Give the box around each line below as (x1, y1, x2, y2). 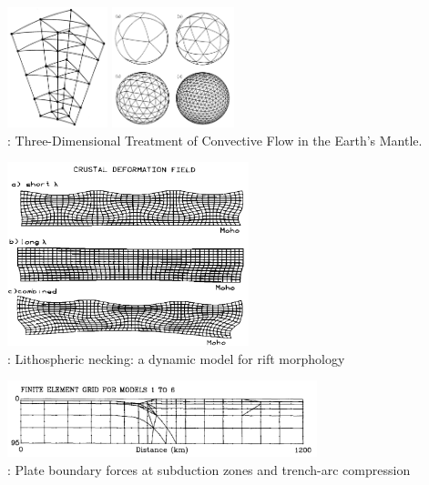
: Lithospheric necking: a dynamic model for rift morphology (7, 349, 345, 368)
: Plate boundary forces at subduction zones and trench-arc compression (7, 460, 411, 479)
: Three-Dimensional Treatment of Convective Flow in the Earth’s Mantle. (7, 130, 423, 149)
